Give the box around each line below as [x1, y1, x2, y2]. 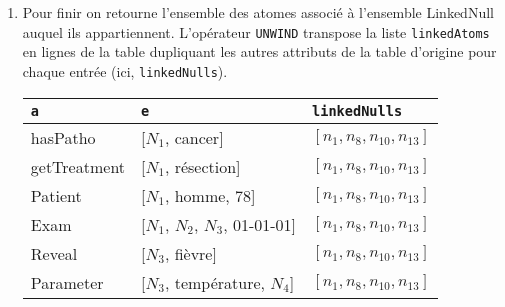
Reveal [30, 241, 78, 265]
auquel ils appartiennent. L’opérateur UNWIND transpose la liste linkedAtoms [22, 21, 490, 42]
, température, [164, 270, 265, 294]
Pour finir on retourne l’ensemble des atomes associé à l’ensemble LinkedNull [22, 2, 494, 22]
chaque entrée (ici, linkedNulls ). [22, 60, 228, 81]
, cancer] [164, 125, 224, 149]
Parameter [30, 270, 104, 294]
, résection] [164, 154, 241, 178]
